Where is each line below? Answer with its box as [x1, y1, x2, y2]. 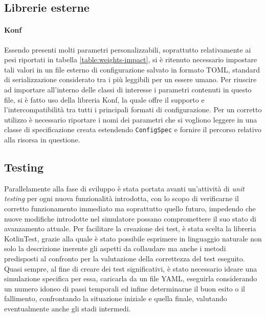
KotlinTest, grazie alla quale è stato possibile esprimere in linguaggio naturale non [4, 233, 262, 243]
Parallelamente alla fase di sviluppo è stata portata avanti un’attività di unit [4, 183, 245, 193]
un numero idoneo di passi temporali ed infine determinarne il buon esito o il [4, 283, 245, 294]
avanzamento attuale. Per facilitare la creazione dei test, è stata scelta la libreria [4, 223, 256, 234]
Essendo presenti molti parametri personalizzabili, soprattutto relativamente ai [4, 44, 251, 55]
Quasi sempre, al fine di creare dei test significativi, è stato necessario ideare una [4, 263, 257, 274]
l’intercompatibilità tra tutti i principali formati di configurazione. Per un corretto [4, 104, 262, 115]
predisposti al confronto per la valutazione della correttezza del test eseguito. [4, 253, 245, 263]
